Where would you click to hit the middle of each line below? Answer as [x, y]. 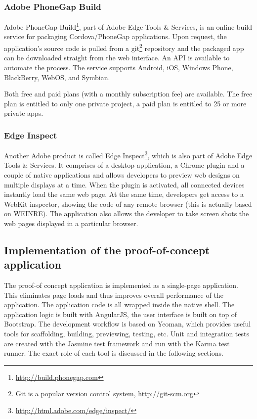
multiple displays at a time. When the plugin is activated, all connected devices [124, 184]
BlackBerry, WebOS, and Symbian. [57, 77]
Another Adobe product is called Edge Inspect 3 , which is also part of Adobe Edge [128, 155]
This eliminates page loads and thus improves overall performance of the [114, 295]
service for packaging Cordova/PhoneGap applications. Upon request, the [115, 36]
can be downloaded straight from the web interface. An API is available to [117, 58]
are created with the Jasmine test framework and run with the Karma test [117, 343]
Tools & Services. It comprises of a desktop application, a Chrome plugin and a [124, 165]
